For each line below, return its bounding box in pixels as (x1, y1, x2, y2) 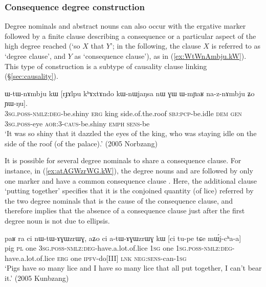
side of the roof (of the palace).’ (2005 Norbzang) (5, 138, 158, 148)
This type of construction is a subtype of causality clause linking (5, 60, 207, 71)
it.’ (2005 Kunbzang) (5, 272, 69, 283)
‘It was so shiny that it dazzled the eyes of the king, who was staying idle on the (5, 128, 257, 139)
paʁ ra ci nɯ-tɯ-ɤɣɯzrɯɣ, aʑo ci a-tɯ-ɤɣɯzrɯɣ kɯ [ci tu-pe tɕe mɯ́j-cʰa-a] (5, 232, 241, 243)
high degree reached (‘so (5, 40, 80, 51)
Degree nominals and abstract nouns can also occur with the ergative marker (5, 20, 246, 31)
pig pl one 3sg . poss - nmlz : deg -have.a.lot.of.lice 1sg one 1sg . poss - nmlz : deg (5, 242, 232, 253)
